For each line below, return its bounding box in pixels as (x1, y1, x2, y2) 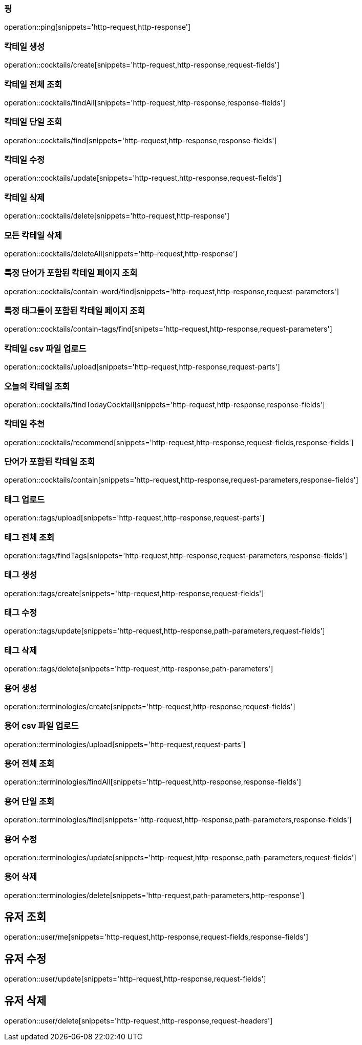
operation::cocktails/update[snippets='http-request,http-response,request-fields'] (4, 173, 282, 183)
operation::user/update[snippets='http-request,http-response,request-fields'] (4, 974, 266, 984)
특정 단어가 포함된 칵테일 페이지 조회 (4, 268, 138, 278)
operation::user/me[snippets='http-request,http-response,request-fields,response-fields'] (4, 932, 309, 942)
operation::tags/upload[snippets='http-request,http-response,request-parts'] (4, 513, 265, 522)
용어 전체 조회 (4, 758, 55, 769)
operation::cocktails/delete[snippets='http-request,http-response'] (4, 211, 230, 221)
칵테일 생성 (4, 41, 45, 52)
